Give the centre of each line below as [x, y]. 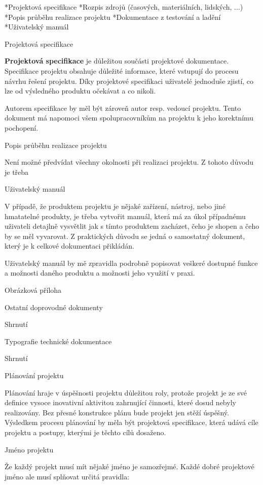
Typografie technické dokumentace [58, 341]
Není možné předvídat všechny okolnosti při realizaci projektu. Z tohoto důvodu [129, 162]
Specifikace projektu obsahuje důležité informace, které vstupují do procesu [122, 70]
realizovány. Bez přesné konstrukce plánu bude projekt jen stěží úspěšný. [117, 412]
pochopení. [22, 127]
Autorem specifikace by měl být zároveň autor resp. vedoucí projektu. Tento [123, 108]
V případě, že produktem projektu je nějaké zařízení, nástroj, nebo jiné [115, 206]
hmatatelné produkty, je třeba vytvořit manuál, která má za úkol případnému [125, 216]
